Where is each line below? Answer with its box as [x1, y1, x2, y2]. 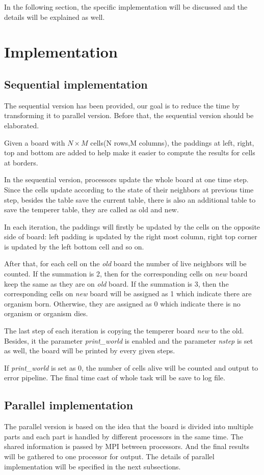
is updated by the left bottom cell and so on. [4, 241, 144, 252]
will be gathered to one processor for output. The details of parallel [4, 451, 215, 461]
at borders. [4, 157, 38, 167]
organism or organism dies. [4, 308, 88, 319]
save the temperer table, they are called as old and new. [4, 204, 179, 215]
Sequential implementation [4, 76, 148, 92]
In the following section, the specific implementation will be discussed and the [4, 2, 248, 12]
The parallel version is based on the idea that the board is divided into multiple [4, 421, 253, 432]
